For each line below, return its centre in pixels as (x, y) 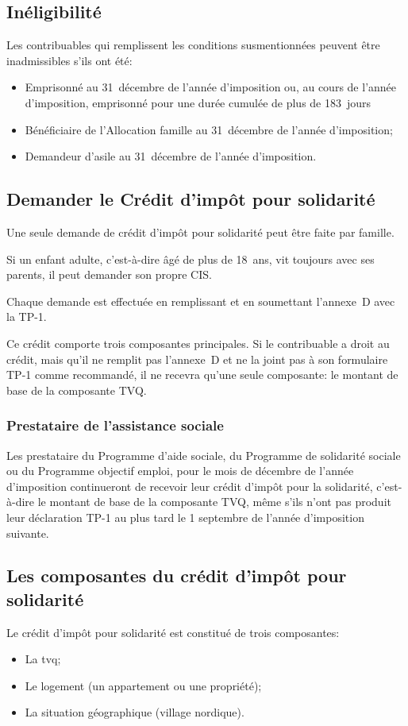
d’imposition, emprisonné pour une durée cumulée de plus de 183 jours (198, 102)
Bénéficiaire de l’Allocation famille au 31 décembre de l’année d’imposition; (209, 129)
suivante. (28, 533)
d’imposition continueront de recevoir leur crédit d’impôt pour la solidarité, (190, 486)
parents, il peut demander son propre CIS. (109, 274)
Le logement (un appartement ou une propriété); (143, 685)
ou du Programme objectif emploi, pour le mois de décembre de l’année (180, 471)
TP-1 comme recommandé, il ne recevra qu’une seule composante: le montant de (202, 375)
